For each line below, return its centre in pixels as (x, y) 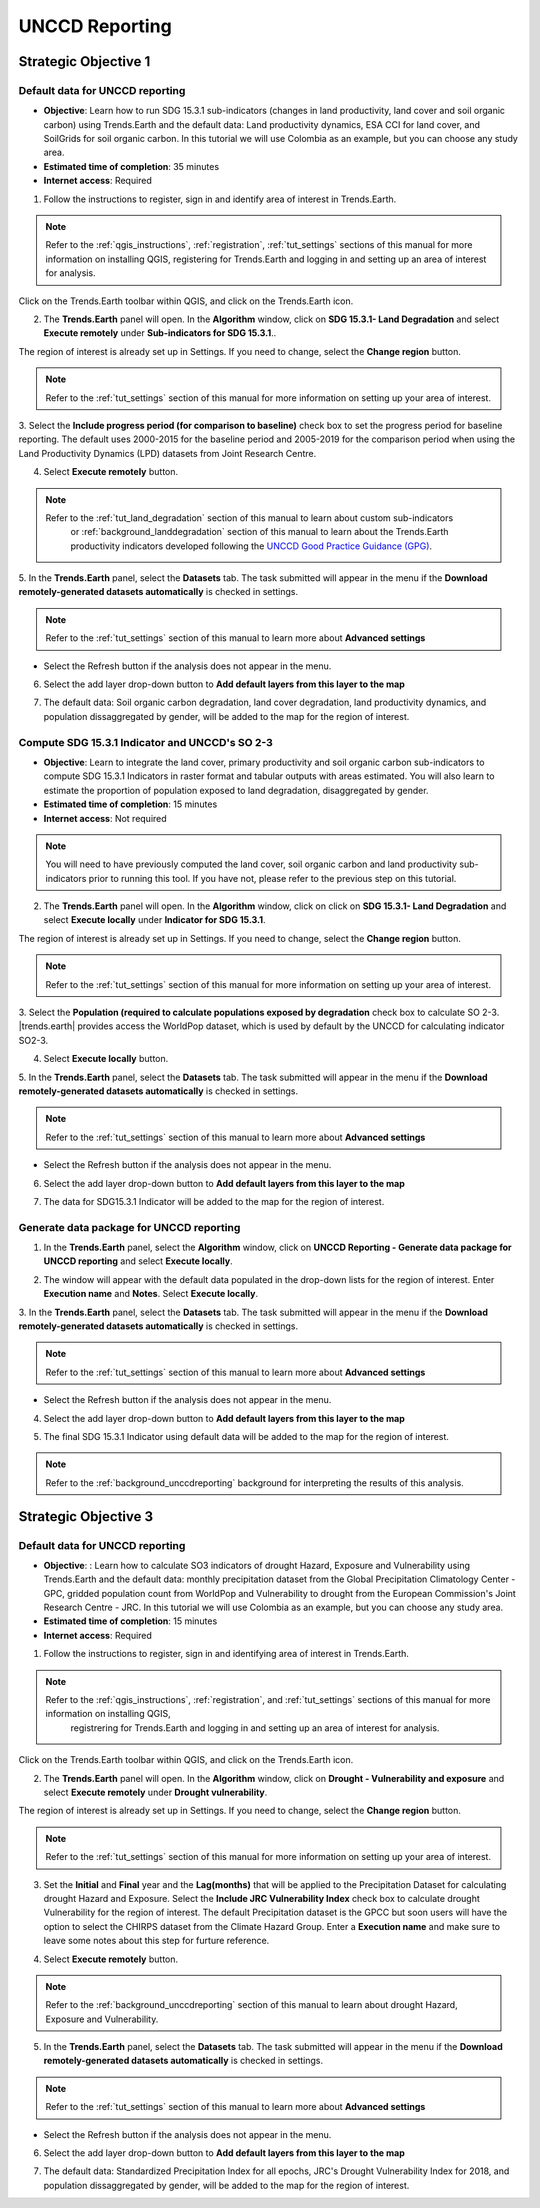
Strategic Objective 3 (86, 1516)
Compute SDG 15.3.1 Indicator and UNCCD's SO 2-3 (146, 742)
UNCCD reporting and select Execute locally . (138, 1261)
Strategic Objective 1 (84, 61)
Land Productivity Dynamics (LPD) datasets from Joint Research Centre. (167, 453)
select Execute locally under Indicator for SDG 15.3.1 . (154, 920)
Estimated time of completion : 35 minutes (131, 166)
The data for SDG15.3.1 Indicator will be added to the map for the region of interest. (214, 1201)
